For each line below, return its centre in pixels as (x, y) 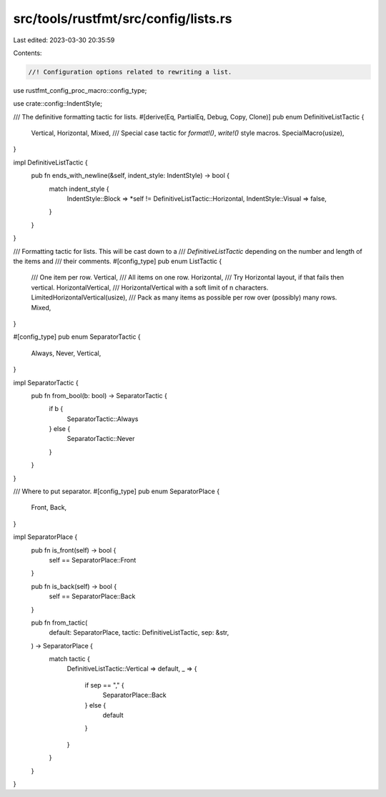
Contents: (28, 53)
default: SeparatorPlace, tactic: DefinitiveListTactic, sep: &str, (139, 633)
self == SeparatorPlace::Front (93, 560)
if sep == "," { (104, 685)
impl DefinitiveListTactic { (51, 162)
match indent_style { (79, 189)
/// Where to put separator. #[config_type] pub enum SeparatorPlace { (117, 491)
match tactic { (70, 659)
